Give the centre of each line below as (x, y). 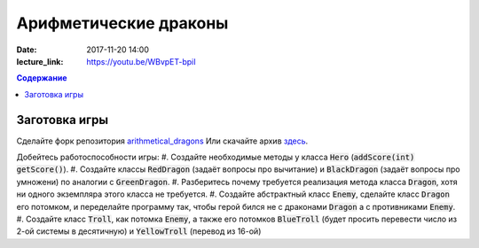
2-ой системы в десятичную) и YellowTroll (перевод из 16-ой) (139, 231)
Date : (27, 50)
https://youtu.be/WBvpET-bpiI (141, 61)
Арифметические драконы (122, 23)
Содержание (42, 78)
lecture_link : (40, 61)
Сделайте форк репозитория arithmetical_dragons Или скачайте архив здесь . (162, 141)
